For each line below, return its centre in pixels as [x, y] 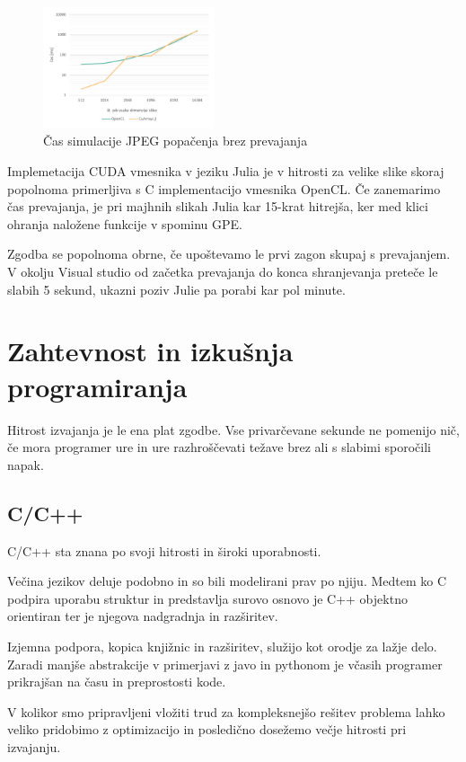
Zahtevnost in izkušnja [150, 351]
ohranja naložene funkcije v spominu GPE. [125, 223]
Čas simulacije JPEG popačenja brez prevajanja [176, 141]
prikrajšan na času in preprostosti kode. [117, 682]
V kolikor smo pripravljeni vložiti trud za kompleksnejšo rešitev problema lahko [226, 711]
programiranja [97, 386]
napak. [26, 464]
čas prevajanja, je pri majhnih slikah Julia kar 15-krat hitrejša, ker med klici [218, 206]
